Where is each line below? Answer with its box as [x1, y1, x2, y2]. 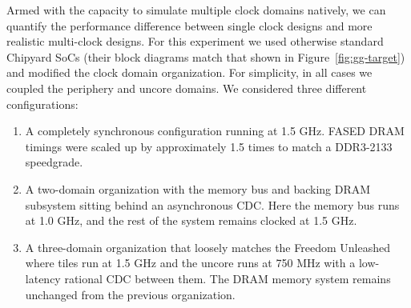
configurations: [6, 95, 79, 112]
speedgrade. [25, 154, 83, 170]
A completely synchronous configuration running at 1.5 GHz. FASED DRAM [25, 122, 405, 139]
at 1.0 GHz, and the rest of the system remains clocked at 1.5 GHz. [25, 212, 357, 229]
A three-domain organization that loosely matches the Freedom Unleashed [25, 238, 390, 255]
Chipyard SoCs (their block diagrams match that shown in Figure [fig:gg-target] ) [6, 48, 405, 65]
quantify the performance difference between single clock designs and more [6, 17, 373, 34]
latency [25, 270, 61, 286]
